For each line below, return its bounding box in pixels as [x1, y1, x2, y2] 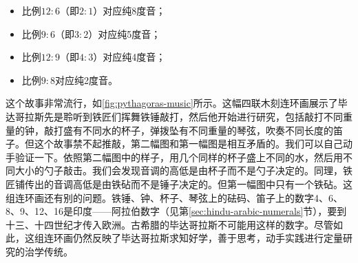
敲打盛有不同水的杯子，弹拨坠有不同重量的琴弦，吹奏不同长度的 [43, 123, 333, 137]
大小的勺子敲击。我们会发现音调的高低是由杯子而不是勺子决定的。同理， [14, 163, 343, 178]
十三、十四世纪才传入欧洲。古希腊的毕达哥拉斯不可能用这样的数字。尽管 [6, 217, 333, 231]
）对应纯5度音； [88, 26, 161, 41]
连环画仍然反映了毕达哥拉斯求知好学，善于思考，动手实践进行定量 [43, 231, 343, 245]
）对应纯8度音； [93, 3, 166, 17]
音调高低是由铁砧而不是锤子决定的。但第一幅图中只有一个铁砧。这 [53, 176, 352, 191]
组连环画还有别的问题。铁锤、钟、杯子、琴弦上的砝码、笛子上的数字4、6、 [6, 190, 343, 204]
